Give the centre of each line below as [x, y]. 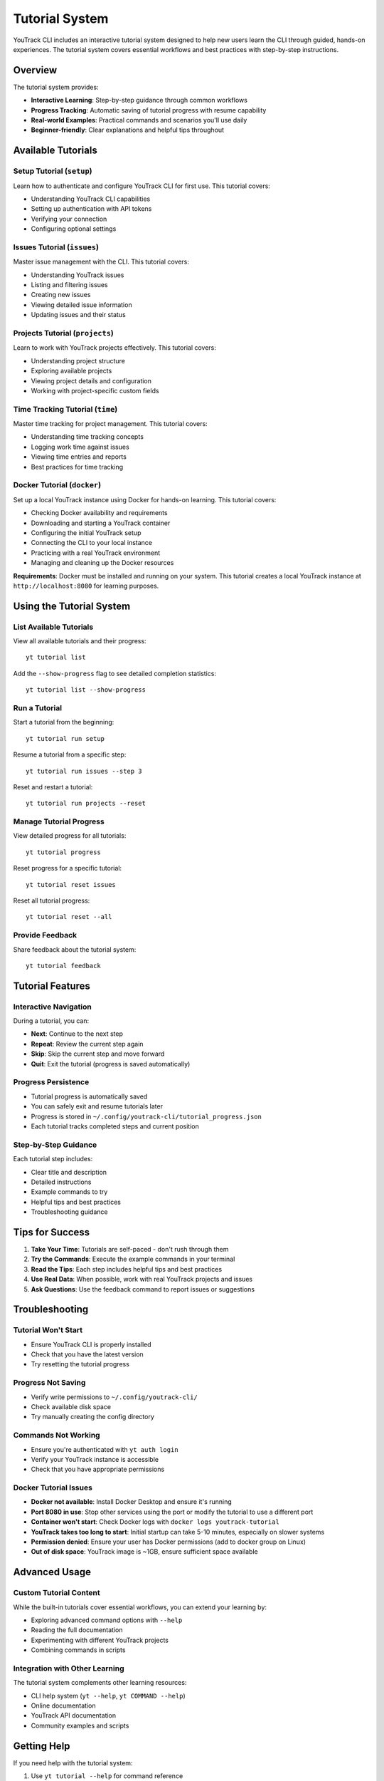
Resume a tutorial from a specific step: [70, 754]
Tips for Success [52, 1232]
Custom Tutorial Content [57, 1593]
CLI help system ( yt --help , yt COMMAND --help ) [108, 1696]
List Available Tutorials [53, 627]
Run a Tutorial [38, 707]
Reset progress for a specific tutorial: [68, 868]
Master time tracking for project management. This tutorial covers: [110, 424]
